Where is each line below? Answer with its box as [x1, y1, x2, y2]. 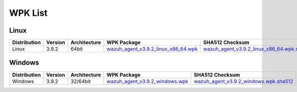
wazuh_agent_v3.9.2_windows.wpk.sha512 [194, 78, 294, 85]
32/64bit [70, 78, 91, 85]
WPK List [9, 7, 48, 18]
